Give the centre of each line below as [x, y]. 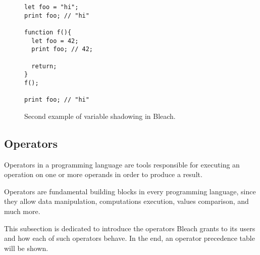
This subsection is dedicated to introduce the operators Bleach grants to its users [130, 228]
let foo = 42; [55, 41]
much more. [22, 211]
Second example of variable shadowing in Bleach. [100, 116]
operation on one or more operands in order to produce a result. [103, 174]
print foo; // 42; [62, 49]
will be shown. [26, 248]
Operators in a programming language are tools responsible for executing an [122, 164]
